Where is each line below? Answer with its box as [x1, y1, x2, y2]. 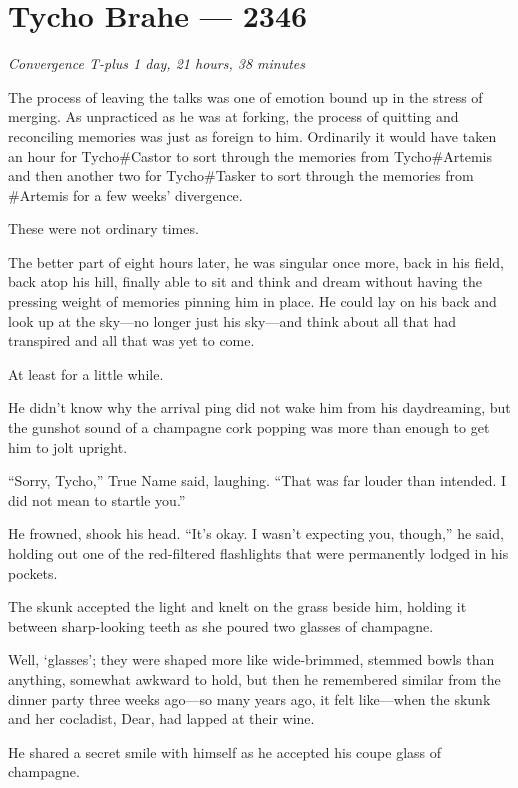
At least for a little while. [8, 363, 164, 384]
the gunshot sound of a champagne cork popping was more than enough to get [8, 417, 490, 438]
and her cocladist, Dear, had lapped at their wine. [8, 708, 315, 729]
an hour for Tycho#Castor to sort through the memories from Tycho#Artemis [8, 145, 492, 166]
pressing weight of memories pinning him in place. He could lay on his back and [8, 291, 497, 312]
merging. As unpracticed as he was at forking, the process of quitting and [8, 106, 459, 127]
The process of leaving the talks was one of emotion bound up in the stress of [8, 86, 483, 107]
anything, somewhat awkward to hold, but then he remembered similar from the [8, 668, 501, 689]
